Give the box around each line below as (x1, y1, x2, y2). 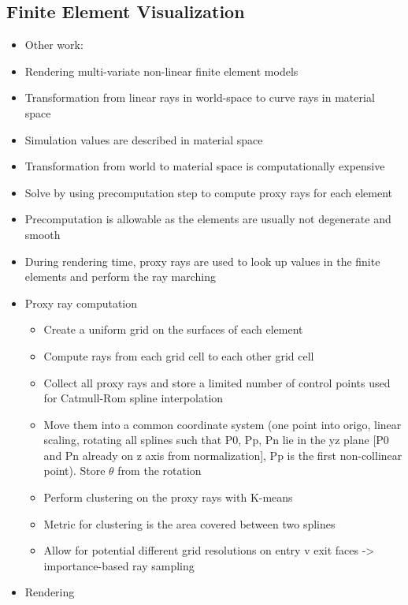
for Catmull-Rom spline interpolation (43, 390, 224, 406)
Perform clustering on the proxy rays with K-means (43, 489, 293, 506)
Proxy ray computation (24, 294, 138, 311)
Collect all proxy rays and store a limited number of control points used (43, 374, 391, 390)
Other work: (24, 36, 83, 53)
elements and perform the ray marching (24, 268, 216, 285)
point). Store (43, 462, 106, 479)
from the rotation (117, 462, 202, 479)
